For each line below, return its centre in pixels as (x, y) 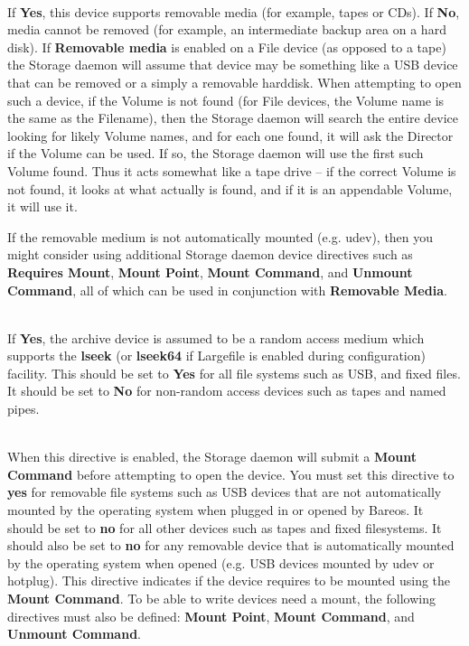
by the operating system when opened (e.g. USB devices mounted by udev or (221, 562)
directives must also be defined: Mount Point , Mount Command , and (211, 616)
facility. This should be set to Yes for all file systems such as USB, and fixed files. (234, 373)
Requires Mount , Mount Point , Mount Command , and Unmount (210, 272)
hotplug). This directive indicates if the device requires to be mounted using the (229, 580)
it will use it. (42, 206)
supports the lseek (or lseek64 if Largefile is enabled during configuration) (216, 356)
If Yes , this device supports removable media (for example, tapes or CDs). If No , (234, 11)
